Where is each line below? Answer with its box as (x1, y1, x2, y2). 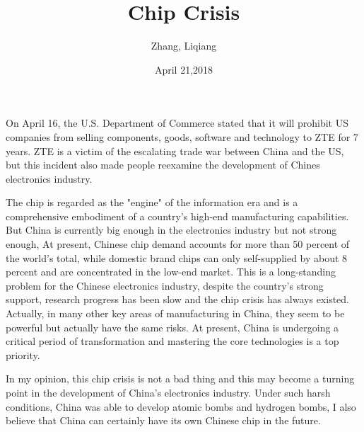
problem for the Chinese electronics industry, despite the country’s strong (6, 278, 324, 292)
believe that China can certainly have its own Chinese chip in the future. (6, 413, 321, 428)
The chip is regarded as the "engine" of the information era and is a (6, 195, 298, 210)
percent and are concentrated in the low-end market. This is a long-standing (6, 264, 336, 279)
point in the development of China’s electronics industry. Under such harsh (6, 385, 331, 399)
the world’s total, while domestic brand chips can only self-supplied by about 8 (6, 250, 348, 265)
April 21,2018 (154, 62, 213, 76)
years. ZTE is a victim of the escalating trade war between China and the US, (6, 143, 344, 158)
